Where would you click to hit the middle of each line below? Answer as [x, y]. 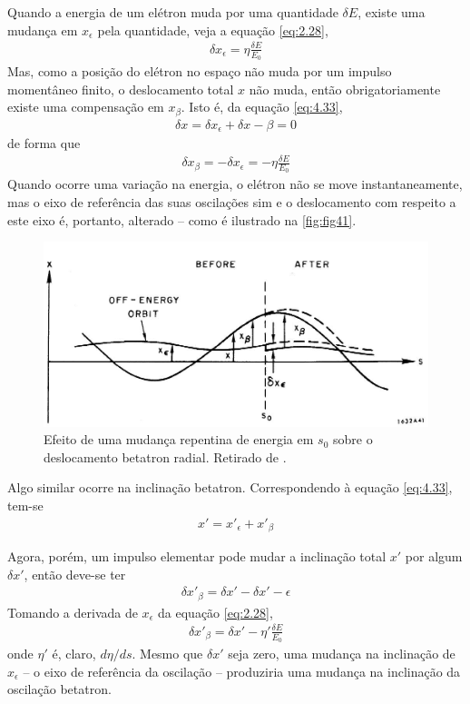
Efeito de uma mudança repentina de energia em [179, 439]
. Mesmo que [167, 654]
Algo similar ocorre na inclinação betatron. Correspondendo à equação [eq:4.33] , [230, 487]
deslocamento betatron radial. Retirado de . [165, 456]
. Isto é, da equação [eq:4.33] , [262, 107]
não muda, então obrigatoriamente [345, 89]
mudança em [43, 30]
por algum [434, 556]
